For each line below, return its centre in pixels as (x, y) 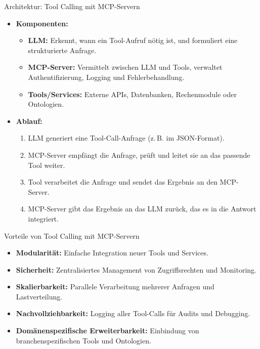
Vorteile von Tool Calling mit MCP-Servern (72, 235)
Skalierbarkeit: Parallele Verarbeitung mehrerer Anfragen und (115, 287)
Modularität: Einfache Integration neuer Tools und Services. (112, 253)
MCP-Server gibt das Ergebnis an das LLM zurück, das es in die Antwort (142, 209)
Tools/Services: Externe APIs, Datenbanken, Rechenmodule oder (132, 94)
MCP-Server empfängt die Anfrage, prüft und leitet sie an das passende (139, 155)
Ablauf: (29, 121)
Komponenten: (42, 23)
